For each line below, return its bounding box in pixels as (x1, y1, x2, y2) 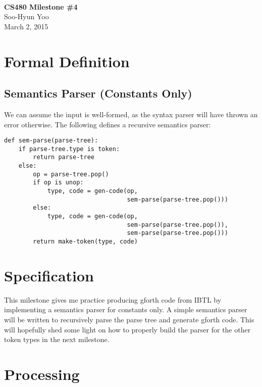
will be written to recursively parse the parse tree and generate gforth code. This (4, 314, 254, 324)
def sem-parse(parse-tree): (4, 137, 98, 144)
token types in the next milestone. (4, 334, 110, 345)
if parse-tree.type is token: (18, 145, 120, 153)
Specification (4, 265, 94, 285)
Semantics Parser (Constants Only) (4, 85, 192, 101)
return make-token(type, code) (33, 238, 138, 246)
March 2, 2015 (4, 21, 48, 31)
